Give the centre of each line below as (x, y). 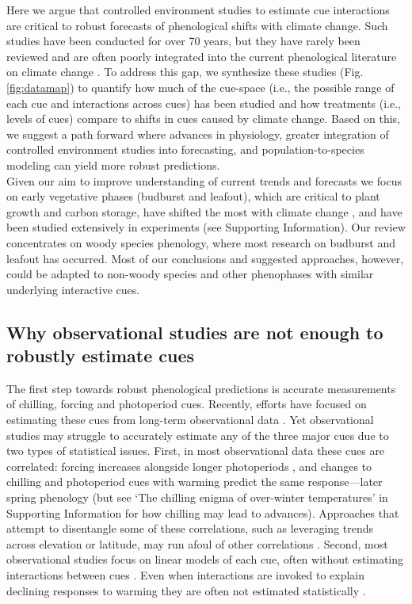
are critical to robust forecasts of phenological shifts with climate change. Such (197, 25)
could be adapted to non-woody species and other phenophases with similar (190, 274)
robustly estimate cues (101, 356)
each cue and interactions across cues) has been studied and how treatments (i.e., (204, 103)
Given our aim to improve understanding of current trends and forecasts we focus (204, 180)
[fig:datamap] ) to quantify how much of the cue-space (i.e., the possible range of (200, 87)
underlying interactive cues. (73, 289)
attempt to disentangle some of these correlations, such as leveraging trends (190, 528)
